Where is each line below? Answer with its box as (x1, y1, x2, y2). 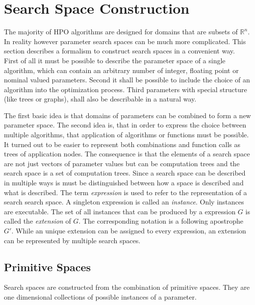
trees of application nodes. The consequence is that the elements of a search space (4, 149, 250, 159)
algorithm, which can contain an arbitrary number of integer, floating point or (4, 65, 239, 75)
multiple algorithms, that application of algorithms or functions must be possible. (4, 129, 249, 140)
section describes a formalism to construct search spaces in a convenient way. (4, 46, 235, 56)
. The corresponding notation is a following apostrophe (78, 216, 243, 226)
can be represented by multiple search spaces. (4, 235, 141, 245)
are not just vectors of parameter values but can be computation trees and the (4, 158, 240, 168)
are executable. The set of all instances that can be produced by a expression (4, 206, 236, 216)
